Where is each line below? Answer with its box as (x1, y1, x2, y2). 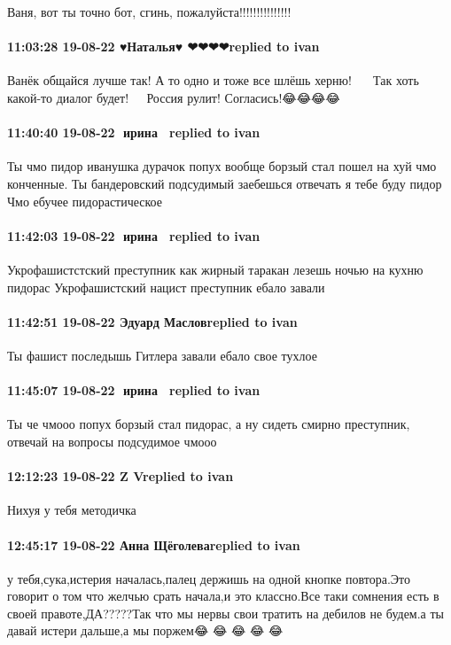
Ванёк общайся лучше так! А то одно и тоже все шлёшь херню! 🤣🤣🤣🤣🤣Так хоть (7, 71, 419, 89)
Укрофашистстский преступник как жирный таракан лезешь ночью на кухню (7, 260, 424, 278)
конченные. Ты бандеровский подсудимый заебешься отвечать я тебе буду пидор (7, 174, 442, 192)
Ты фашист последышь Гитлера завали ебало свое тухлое (7, 346, 317, 364)
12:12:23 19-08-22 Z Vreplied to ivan (7, 467, 234, 486)
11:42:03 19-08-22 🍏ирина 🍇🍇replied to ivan (7, 226, 260, 245)
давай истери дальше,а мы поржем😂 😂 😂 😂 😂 (7, 621, 284, 640)
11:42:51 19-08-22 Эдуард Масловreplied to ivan (7, 312, 298, 330)
